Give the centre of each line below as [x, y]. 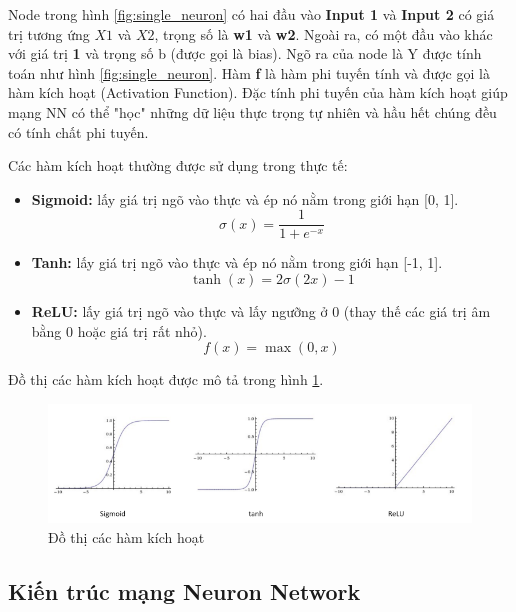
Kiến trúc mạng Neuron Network [184, 590]
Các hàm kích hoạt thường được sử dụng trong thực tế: [178, 165]
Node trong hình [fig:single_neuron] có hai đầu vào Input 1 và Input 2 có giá [251, 14]
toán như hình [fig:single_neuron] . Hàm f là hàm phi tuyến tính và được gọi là [249, 72]
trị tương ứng [49, 33]
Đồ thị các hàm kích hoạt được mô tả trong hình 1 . [166, 379]
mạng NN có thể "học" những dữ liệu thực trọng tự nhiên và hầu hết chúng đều [252, 111]
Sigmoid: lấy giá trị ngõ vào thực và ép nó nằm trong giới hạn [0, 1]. [245, 198]
